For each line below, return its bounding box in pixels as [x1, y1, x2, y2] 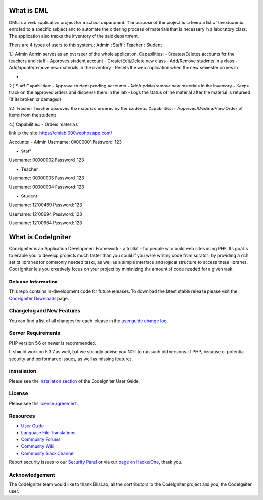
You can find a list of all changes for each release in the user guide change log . [9, 318, 168, 324]
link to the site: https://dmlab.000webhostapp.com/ [9, 130, 112, 136]
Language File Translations [21, 430, 75, 435]
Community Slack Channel [21, 450, 75, 456]
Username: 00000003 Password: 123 [9, 175, 85, 181]
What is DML [9, 6, 49, 15]
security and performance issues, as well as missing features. [9, 356, 133, 362]
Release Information [9, 278, 58, 285]
